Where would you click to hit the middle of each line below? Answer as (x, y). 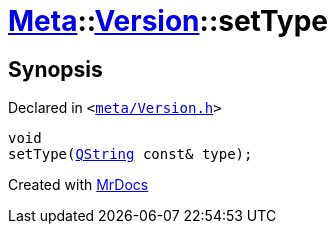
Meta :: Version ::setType (168, 21)
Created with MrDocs (78, 185)
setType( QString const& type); (130, 154)
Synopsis (55, 69)
